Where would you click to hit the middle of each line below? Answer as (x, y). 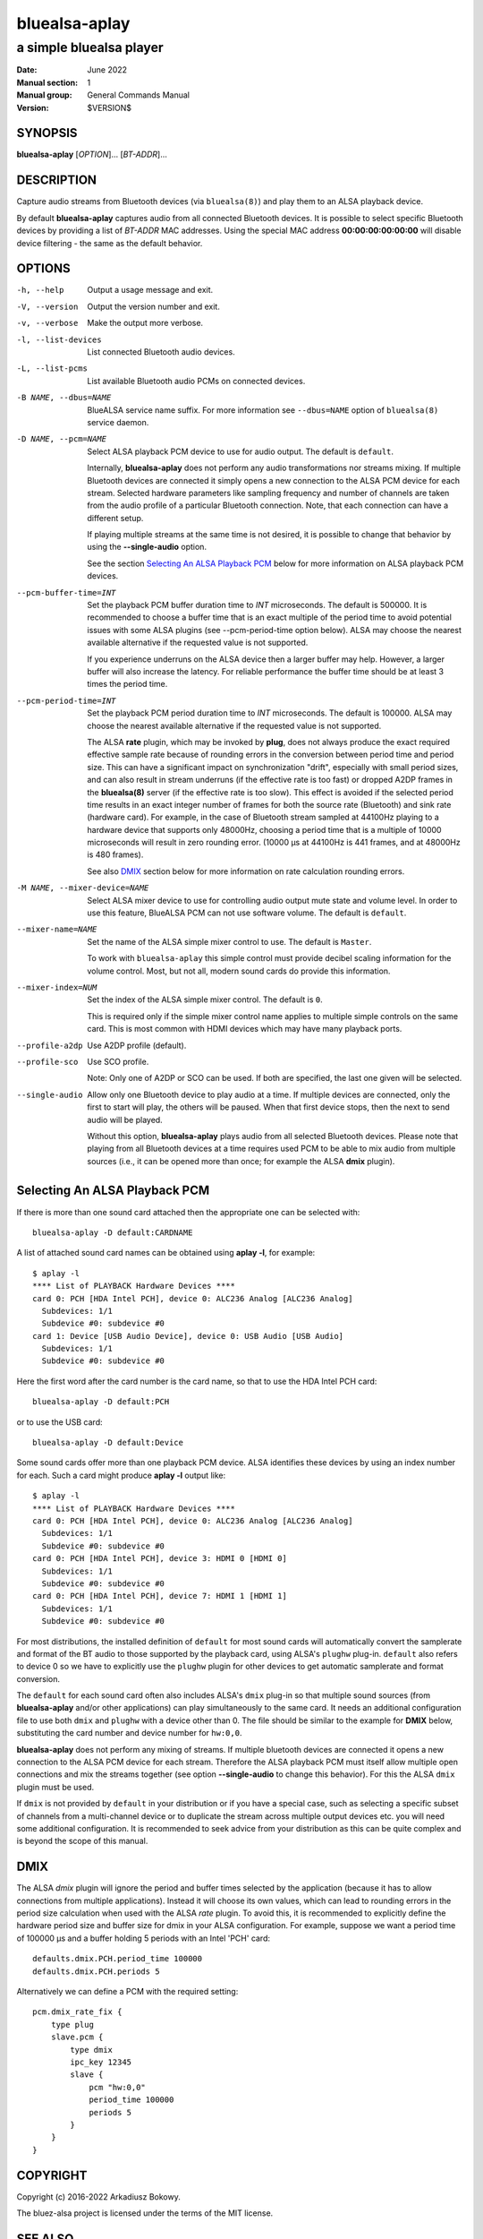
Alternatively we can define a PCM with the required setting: (127, 1992)
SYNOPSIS (47, 133)
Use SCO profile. (118, 1061)
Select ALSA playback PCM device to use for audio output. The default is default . (240, 451)
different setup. (115, 518)
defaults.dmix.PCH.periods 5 (96, 1971)
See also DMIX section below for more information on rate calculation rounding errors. (246, 871)
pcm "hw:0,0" (118, 2087)
